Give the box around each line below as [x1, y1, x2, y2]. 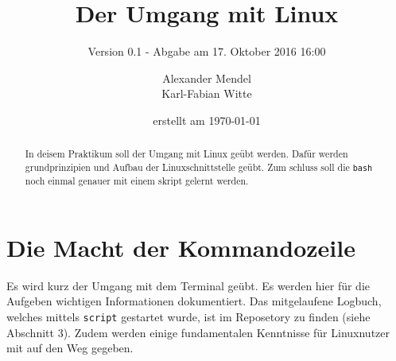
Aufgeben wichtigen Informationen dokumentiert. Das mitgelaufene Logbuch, [6, 293, 382, 309]
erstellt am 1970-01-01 [153, 111, 261, 128]
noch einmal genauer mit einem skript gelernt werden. [25, 174, 249, 188]
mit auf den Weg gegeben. [6, 340, 134, 356]
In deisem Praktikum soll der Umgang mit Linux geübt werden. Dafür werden [25, 147, 348, 161]
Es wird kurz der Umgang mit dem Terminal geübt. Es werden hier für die [6, 277, 370, 293]
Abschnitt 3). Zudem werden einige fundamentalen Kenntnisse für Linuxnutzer [6, 324, 390, 340]
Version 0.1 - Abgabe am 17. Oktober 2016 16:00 [87, 43, 326, 60]
